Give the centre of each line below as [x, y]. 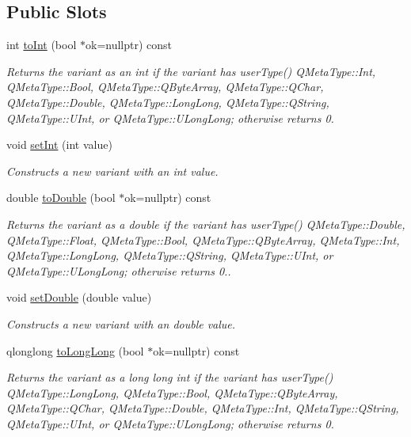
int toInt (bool [42, 45]
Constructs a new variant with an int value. [112, 171]
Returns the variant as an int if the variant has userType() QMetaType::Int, [191, 71]
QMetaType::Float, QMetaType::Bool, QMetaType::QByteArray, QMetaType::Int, [203, 239]
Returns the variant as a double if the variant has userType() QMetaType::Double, [206, 224]
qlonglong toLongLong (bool [75, 350]
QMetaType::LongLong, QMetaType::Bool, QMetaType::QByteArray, [172, 392]
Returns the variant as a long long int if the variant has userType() [170, 377]
